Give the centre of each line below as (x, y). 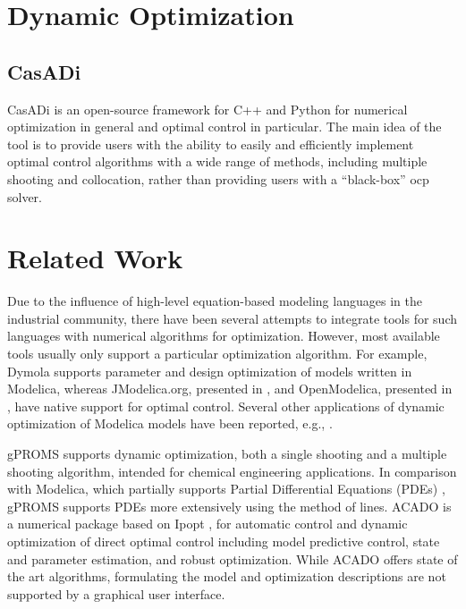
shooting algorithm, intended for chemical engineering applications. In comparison (232, 471)
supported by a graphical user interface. (116, 593)
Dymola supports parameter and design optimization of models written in (210, 371)
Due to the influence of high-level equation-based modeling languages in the (215, 301)
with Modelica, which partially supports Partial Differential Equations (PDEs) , (226, 489)
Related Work (95, 258)
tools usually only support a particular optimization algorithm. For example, (217, 354)
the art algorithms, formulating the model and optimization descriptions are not (227, 576)
